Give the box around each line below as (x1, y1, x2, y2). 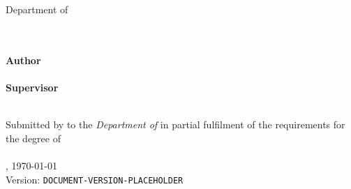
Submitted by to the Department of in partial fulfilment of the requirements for (6, 117, 345, 132)
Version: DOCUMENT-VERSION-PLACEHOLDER (6, 172, 184, 186)
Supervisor (6, 80, 59, 95)
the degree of (6, 130, 61, 145)
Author (6, 52, 41, 67)
